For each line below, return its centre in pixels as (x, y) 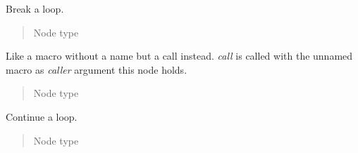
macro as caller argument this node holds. (97, 69)
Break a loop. (35, 8)
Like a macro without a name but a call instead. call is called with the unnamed (179, 56)
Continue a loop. (42, 116)
